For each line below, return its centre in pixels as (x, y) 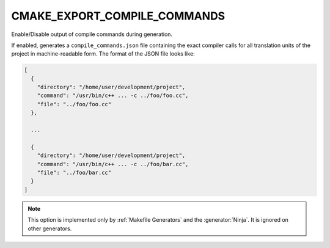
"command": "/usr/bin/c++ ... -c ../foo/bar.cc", (113, 164)
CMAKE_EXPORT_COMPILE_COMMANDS (118, 16)
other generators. (50, 228)
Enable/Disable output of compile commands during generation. (92, 34)
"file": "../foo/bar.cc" (74, 173)
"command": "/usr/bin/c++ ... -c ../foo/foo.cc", (113, 96)
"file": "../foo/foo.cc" (74, 104)
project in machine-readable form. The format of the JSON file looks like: (103, 54)
